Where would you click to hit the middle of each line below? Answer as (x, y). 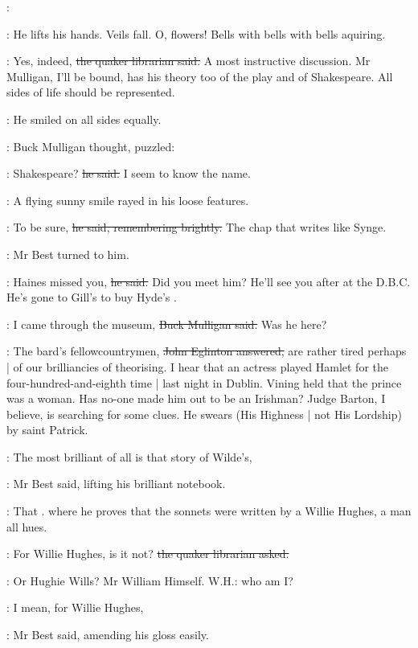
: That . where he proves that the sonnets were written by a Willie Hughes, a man (209, 511)
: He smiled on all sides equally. (84, 119)
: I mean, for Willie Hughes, (75, 607)
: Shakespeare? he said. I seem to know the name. (129, 173)
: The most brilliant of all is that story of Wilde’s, (129, 456)
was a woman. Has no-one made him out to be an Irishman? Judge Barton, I (196, 398)
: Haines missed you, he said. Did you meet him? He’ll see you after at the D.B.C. (209, 281)
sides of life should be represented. (91, 92)
